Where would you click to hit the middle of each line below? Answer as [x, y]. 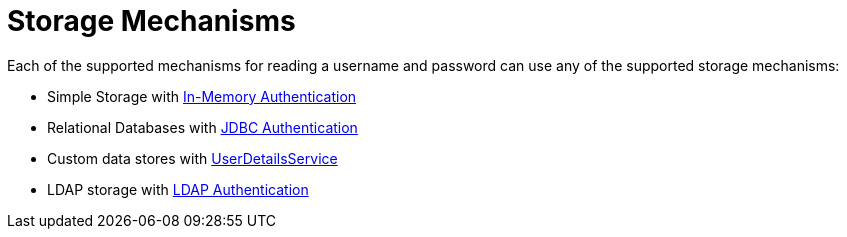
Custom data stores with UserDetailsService [192, 158]
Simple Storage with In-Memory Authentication [202, 96]
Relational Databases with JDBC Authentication [202, 127]
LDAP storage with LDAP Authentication [178, 189]
